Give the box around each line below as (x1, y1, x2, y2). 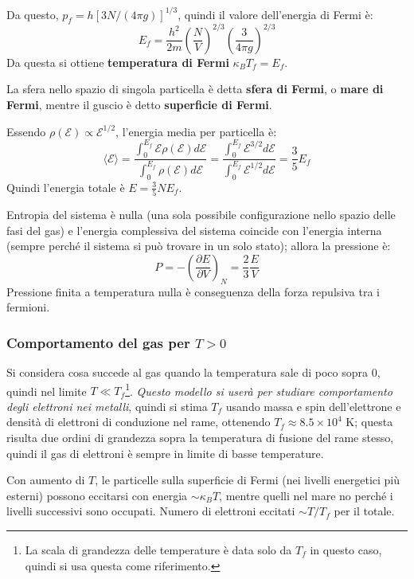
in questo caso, (310, 541, 382, 557)
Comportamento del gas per (6, 332, 190, 352)
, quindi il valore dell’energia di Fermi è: (178, 6, 373, 22)
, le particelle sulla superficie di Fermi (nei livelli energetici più (95, 471, 400, 488)
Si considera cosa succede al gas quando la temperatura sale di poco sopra (6, 363, 369, 380)
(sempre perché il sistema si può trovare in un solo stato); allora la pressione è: (6, 237, 391, 254)
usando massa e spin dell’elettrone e (225, 397, 401, 414)
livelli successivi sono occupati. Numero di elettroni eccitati (6, 503, 295, 519)
